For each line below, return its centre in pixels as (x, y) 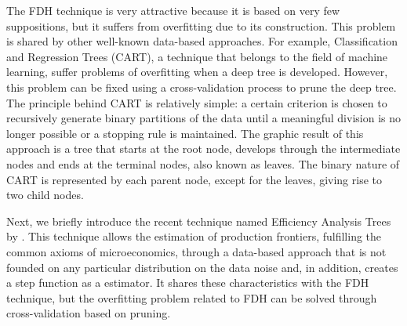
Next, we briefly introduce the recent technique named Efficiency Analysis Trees (199, 221)
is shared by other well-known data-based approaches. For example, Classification (202, 41)
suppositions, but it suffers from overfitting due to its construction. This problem (201, 25)
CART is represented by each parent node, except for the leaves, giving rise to (194, 179)
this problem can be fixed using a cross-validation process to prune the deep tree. (202, 87)
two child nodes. (45, 195)
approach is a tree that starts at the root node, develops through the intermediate (203, 149)
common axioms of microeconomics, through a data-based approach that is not (196, 251)
